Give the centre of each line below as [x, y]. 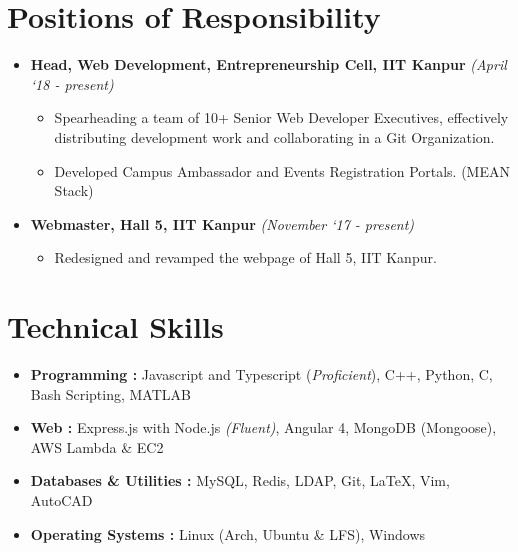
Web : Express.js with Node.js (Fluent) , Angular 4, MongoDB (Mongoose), [263, 427]
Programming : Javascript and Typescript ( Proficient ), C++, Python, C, [261, 374]
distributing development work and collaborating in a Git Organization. [274, 136]
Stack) [74, 190]
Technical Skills [115, 326]
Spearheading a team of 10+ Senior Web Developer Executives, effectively [281, 117]
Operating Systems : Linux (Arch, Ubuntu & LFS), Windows [228, 533]
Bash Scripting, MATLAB [110, 393]
